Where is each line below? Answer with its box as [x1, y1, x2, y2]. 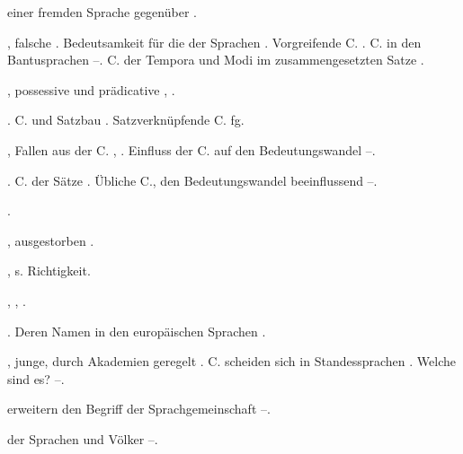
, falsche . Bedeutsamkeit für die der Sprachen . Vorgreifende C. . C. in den [7, 32, 422, 51]
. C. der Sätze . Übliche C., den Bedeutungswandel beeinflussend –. [7, 170, 378, 189]
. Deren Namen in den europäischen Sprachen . [7, 321, 266, 340]
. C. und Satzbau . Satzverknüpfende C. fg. [7, 110, 245, 129]
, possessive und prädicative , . [7, 80, 175, 99]
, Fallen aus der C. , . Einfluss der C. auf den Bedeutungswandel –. [7, 140, 376, 159]
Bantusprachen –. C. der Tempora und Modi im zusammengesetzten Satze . [7, 50, 424, 69]
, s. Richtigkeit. [7, 261, 91, 280]
